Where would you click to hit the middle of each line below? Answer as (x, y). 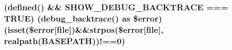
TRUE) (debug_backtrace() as (67, 18)
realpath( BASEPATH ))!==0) (65, 40)
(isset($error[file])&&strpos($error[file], (84, 29)
